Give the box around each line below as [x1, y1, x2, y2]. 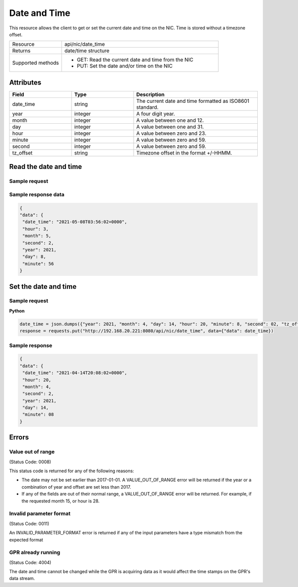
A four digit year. [136, 110, 175, 117]
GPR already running [9, 549, 61, 556]
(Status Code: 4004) [9, 559, 52, 565]
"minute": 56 [22, 261, 54, 266]
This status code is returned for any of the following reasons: [9, 468, 134, 474]
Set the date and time [9, 282, 77, 291]
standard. [136, 103, 159, 110]
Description [136, 91, 165, 98]
